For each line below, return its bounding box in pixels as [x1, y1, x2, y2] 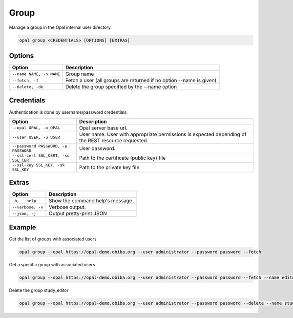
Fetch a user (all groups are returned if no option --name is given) [65, 77, 217, 84]
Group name [65, 71, 94, 78]
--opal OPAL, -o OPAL [12, 125, 61, 130]
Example [9, 223, 36, 232]
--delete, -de [12, 84, 43, 89]
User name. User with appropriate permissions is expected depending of [79, 131, 247, 138]
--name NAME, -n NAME [12, 71, 61, 77]
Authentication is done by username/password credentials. [9, 109, 128, 115]
